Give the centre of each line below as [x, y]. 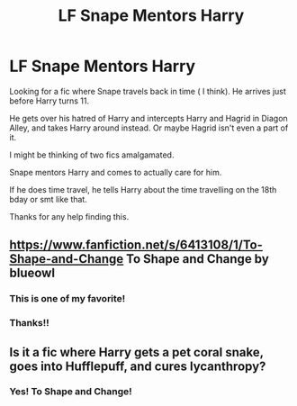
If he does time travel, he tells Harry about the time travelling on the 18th [143, 189]
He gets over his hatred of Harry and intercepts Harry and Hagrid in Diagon [148, 118]
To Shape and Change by [198, 259]
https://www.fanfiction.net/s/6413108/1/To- [136, 245]
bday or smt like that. [48, 199]
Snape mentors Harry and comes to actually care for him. [116, 172]
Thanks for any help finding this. [69, 216]
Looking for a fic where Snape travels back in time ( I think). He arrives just [148, 91]
